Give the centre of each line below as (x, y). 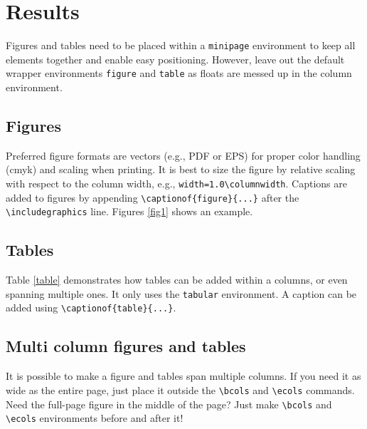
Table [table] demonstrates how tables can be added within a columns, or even (177, 280)
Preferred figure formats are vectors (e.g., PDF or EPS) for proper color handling (183, 155)
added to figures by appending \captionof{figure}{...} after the (153, 197)
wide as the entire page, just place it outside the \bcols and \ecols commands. (180, 389)
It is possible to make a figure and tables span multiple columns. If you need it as (183, 376)
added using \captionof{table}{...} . (91, 307)
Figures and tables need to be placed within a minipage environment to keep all (181, 45)
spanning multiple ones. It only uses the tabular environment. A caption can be (181, 293)
